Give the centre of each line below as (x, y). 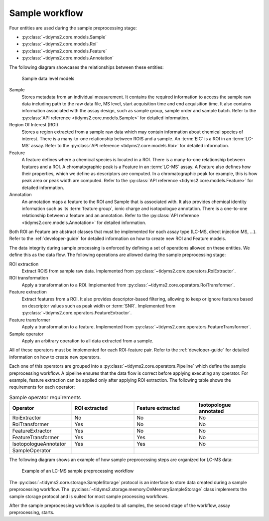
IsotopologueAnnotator (39, 444)
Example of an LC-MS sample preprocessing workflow (78, 471)
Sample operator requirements (45, 397)
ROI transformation (29, 278)
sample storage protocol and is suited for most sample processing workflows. (89, 496)
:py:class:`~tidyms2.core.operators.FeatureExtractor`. (77, 313)
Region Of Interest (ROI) (34, 125)
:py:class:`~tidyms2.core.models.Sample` (64, 37)
